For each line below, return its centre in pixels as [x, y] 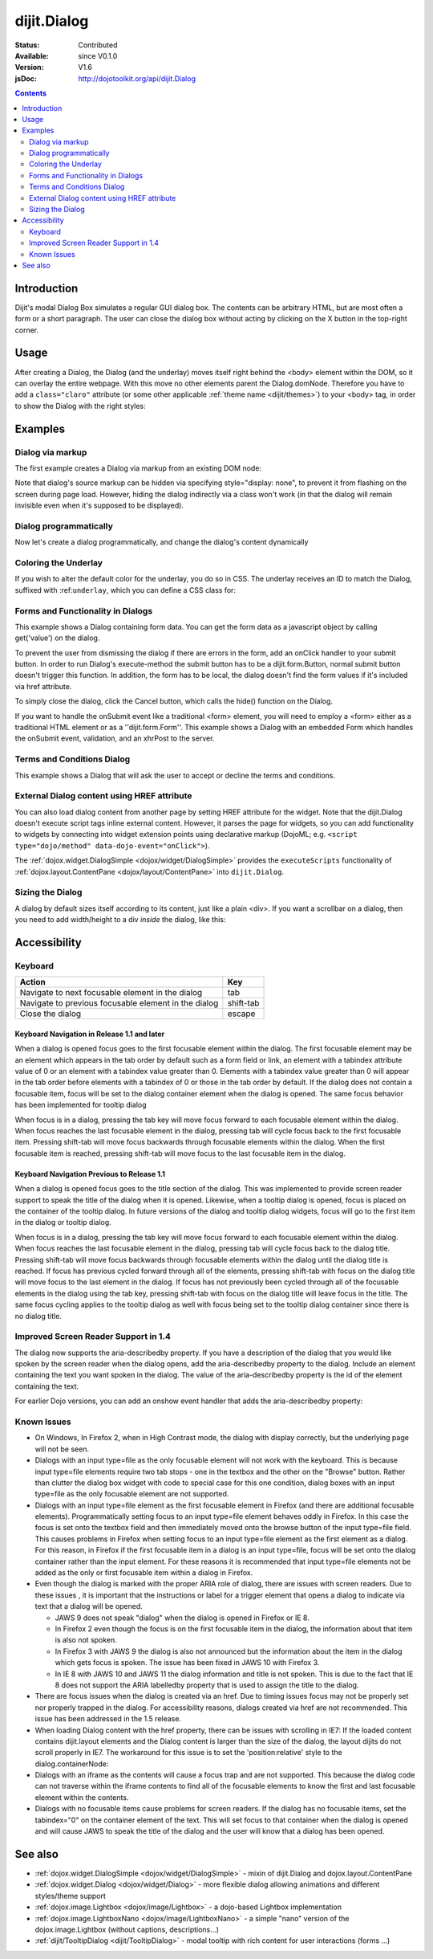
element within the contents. [82, 1797]
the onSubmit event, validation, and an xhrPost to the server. [115, 738]
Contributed [98, 45]
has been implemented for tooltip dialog [81, 1105]
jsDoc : [26, 78]
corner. [27, 330]
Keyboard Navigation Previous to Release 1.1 [90, 1173]
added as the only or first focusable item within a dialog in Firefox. [144, 1573]
